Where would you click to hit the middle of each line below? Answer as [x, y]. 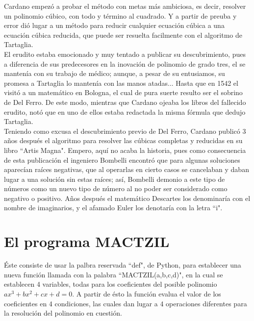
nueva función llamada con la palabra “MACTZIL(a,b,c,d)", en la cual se [114, 274]
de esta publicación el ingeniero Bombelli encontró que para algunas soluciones [122, 160]
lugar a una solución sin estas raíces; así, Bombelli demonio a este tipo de [114, 179]
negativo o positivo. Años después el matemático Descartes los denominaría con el [127, 198]
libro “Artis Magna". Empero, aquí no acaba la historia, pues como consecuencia [125, 150]
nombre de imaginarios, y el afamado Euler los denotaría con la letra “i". [113, 208]
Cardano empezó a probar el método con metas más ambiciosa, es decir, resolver [125, 6]
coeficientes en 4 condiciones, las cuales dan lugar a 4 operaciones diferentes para [126, 303]
